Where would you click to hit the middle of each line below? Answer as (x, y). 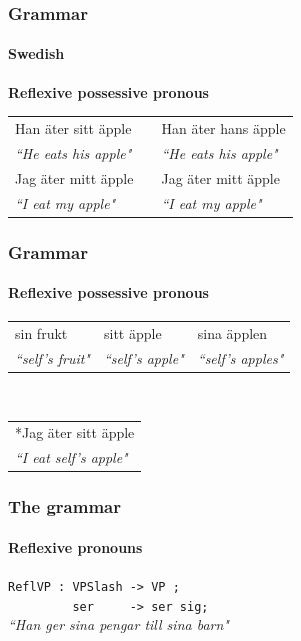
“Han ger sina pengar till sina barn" (118, 624)
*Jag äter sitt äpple (75, 432)
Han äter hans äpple (223, 127)
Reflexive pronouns (75, 546)
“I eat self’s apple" (71, 457)
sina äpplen (232, 333)
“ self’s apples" (240, 357)
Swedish (36, 53)
